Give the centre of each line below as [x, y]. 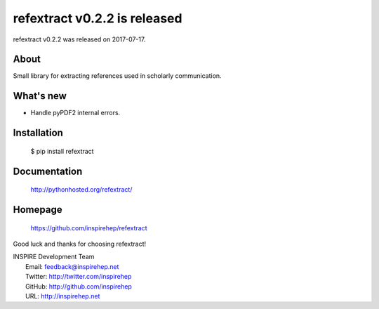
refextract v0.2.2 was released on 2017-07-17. [79, 39]
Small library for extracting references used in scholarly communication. [117, 76]
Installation [38, 133]
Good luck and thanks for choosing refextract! [80, 244]
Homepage [38, 210]
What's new [40, 96]
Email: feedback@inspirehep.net [72, 266]
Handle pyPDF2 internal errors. [75, 113]
